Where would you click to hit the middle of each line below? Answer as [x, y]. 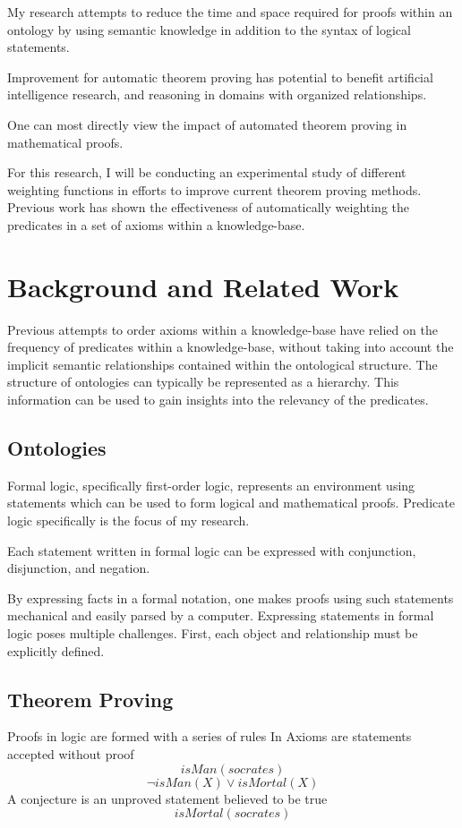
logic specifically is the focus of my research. [128, 521]
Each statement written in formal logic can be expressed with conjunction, [212, 550]
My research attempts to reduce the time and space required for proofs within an [230, 12]
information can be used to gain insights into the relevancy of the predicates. [218, 400]
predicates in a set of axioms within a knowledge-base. [156, 224]
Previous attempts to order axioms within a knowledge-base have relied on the [222, 329]
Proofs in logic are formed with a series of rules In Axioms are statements [210, 736]
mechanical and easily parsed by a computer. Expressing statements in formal [221, 615]
